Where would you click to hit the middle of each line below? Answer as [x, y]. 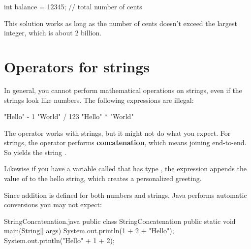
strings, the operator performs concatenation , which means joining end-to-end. [125, 142]
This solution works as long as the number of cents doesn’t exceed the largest [121, 23]
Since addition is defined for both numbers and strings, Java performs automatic [125, 195]
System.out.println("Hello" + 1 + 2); [59, 240]
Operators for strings [77, 66]
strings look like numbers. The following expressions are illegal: [99, 100]
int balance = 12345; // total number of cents [73, 6]
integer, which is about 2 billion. [53, 33]
